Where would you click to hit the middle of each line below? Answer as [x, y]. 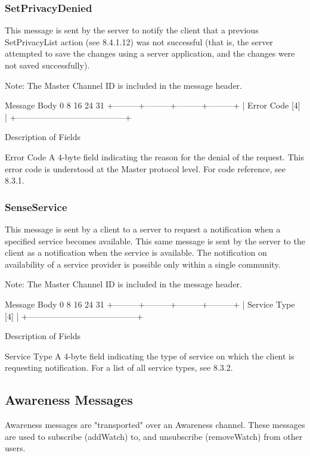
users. [15, 448]
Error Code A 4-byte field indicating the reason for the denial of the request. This [154, 156]
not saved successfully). [47, 65]
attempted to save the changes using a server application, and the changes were [150, 53]
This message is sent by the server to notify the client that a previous [132, 30]
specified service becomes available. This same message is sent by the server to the [155, 241]
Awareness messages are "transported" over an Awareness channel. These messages [155, 425]
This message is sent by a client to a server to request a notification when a [143, 229]
